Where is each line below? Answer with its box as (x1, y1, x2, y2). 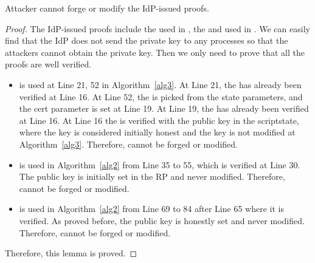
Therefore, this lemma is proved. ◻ (5, 247, 137, 259)
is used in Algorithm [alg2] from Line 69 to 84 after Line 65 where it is (19, 202, 284, 215)
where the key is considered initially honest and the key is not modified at (19, 126, 296, 138)
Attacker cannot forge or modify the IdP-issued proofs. (5, 2, 209, 14)
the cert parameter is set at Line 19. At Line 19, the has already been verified (19, 102, 309, 115)
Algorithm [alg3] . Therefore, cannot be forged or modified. (19, 137, 238, 150)
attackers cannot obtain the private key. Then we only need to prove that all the (5, 46, 305, 58)
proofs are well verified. (5, 58, 92, 70)
